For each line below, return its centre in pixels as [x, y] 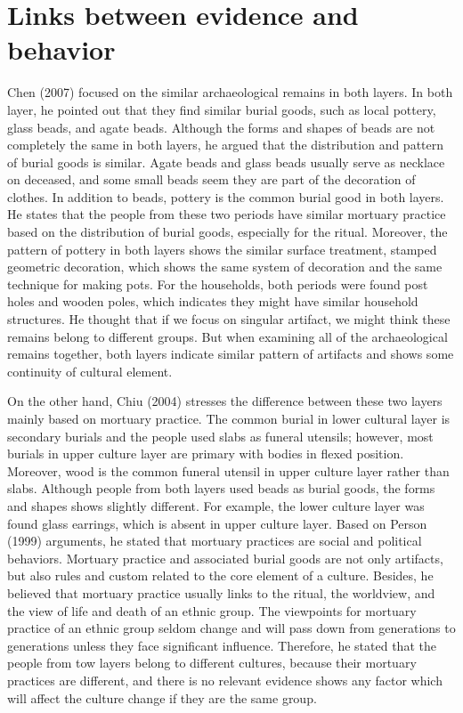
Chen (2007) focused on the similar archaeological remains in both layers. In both [230, 92]
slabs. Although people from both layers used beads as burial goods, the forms [221, 488]
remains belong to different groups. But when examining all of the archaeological [227, 336]
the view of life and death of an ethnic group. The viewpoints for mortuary [212, 610]
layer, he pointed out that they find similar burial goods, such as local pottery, [222, 109]
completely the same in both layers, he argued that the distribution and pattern [226, 145]
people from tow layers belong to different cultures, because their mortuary [212, 663]
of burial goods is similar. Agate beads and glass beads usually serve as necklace [226, 162]
